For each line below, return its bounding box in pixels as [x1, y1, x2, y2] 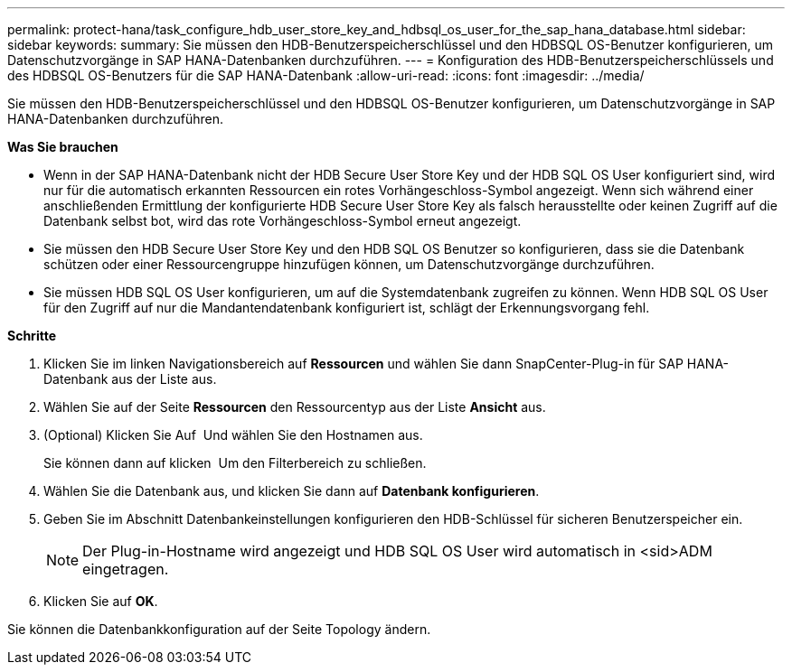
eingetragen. [82, 560, 169, 578]
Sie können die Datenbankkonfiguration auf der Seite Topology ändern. [7, 621, 431, 637]
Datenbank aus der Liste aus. [43, 371, 217, 387]
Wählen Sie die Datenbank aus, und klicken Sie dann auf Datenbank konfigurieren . [43, 483, 540, 499]
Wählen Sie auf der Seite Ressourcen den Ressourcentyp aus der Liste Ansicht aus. [43, 399, 546, 415]
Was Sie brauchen [7, 139, 118, 154]
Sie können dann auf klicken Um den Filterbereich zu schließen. [43, 455, 427, 471]
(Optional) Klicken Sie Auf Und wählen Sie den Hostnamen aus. [43, 427, 423, 443]
